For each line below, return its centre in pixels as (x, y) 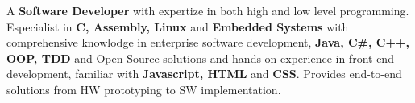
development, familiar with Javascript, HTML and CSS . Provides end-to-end (204, 74)
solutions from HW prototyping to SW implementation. (144, 89)
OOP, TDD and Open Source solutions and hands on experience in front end (200, 58)
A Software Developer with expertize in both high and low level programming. (208, 10)
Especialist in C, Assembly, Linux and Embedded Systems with (178, 26)
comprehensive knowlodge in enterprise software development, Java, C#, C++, (208, 42)
